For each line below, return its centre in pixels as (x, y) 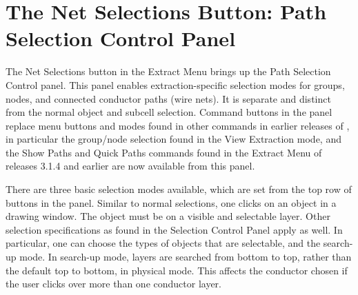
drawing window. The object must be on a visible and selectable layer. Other (168, 216)
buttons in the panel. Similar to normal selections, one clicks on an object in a (171, 202)
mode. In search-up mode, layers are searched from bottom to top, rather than (186, 257)
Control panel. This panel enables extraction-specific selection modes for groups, (175, 84)
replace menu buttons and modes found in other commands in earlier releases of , (178, 125)
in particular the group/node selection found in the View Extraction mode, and (173, 139)
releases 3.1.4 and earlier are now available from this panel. (130, 166)
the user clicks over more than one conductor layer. (113, 284)
